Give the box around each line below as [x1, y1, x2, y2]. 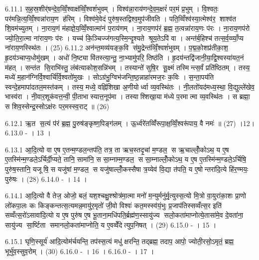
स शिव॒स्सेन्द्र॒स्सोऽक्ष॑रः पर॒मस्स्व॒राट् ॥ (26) [5, 101, 110, 111]
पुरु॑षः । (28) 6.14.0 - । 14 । [5, 173, 87, 184]
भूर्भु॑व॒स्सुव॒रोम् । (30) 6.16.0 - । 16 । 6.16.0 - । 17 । [5, 246, 154, 257]
